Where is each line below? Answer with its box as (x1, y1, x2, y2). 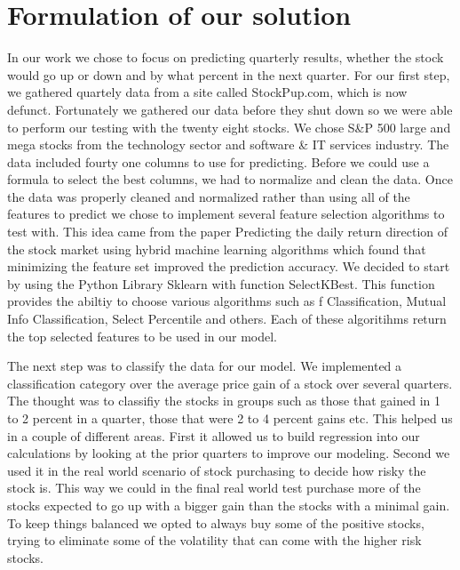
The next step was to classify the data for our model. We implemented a (7, 357, 402, 375)
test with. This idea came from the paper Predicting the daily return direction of (7, 222, 448, 241)
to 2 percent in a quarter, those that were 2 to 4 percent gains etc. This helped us (7, 409, 453, 427)
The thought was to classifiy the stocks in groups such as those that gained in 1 (7, 391, 440, 410)
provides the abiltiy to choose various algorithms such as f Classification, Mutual (7, 292, 447, 310)
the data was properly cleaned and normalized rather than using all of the (7, 187, 410, 205)
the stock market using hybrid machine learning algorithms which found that (7, 239, 426, 258)
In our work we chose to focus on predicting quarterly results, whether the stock (7, 48, 444, 67)
